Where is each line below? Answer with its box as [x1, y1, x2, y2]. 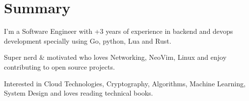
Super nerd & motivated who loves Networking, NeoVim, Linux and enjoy [4, 52, 227, 62]
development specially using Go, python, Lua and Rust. [4, 35, 171, 46]
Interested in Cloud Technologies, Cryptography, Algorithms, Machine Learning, [4, 78, 246, 88]
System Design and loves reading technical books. [4, 88, 153, 98]
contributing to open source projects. [4, 61, 115, 72]
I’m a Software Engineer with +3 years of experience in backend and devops [4, 26, 233, 36]
